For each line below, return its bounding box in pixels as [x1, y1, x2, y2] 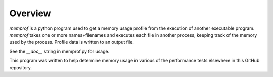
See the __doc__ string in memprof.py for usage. [9, 48, 110, 54]
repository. [9, 64, 32, 70]
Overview [9, 8, 51, 19]
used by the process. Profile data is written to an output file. [9, 39, 134, 45]
